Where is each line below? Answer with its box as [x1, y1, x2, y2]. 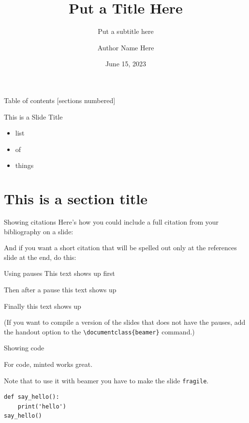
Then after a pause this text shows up [4, 284, 117, 294]
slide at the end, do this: [4, 252, 76, 262]
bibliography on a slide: [4, 226, 73, 236]
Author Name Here [97, 42, 154, 52]
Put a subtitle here [98, 26, 154, 36]
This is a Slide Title [4, 111, 63, 121]
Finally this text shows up [4, 301, 81, 311]
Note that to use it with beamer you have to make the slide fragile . [4, 375, 209, 385]
